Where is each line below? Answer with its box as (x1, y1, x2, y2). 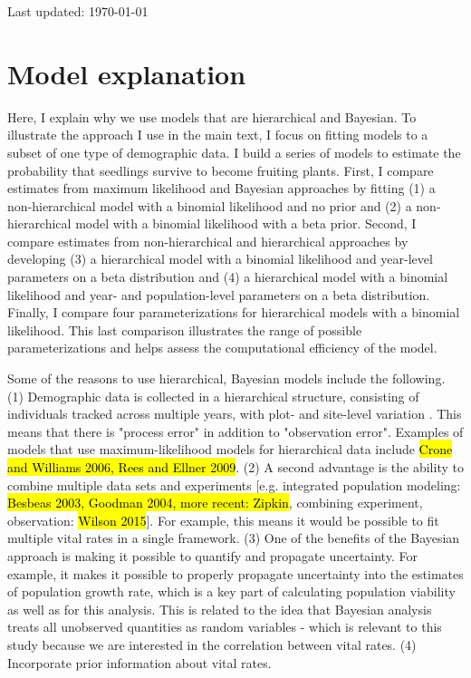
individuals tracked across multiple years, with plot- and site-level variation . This (7, 404, 462, 423)
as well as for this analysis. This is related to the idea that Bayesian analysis (7, 599, 432, 618)
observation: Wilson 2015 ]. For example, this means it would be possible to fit (7, 510, 439, 529)
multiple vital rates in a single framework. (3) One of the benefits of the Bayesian (7, 528, 460, 547)
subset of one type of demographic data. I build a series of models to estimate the (7, 142, 461, 161)
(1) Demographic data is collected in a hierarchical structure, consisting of (7, 386, 419, 405)
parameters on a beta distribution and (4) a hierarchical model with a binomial (7, 267, 448, 286)
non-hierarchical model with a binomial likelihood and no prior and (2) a (7, 196, 412, 215)
